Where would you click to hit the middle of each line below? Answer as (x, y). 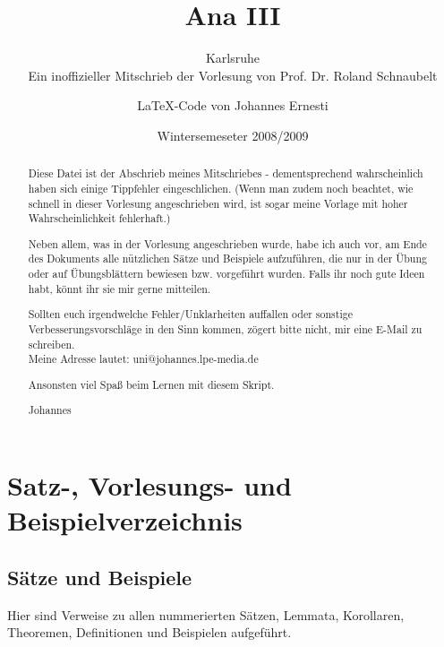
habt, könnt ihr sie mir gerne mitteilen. (120, 288)
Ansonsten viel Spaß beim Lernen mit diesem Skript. (151, 384)
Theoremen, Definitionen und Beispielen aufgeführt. (149, 632)
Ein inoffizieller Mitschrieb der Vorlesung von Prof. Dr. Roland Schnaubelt (233, 75)
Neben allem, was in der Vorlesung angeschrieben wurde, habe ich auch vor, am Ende (227, 243)
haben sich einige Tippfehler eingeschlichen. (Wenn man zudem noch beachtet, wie (221, 188)
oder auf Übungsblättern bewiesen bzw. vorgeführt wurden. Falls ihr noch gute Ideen (226, 274)
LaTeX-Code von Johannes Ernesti (233, 105)
